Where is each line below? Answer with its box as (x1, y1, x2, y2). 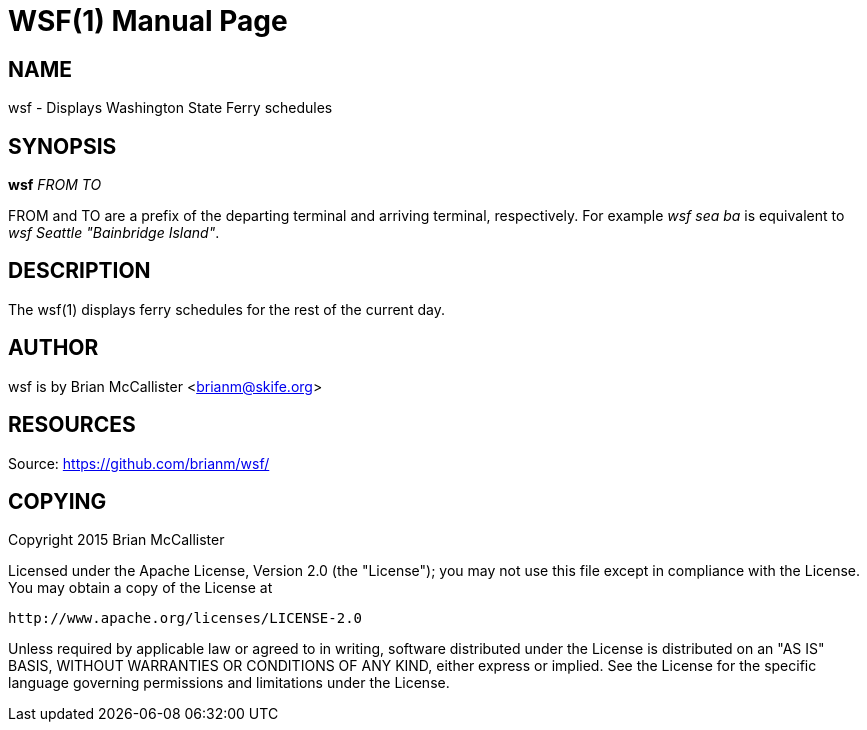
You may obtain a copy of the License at (8, 579, 273, 597)
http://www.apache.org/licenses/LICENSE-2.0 (8, 610, 363, 627)
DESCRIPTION (8, 258, 151, 284)
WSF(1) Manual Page (8, 4, 288, 38)
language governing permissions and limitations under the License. (8, 674, 450, 692)
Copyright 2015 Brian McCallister (8, 531, 225, 549)
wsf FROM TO (8, 176, 102, 194)
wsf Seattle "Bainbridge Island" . (8, 224, 220, 242)
